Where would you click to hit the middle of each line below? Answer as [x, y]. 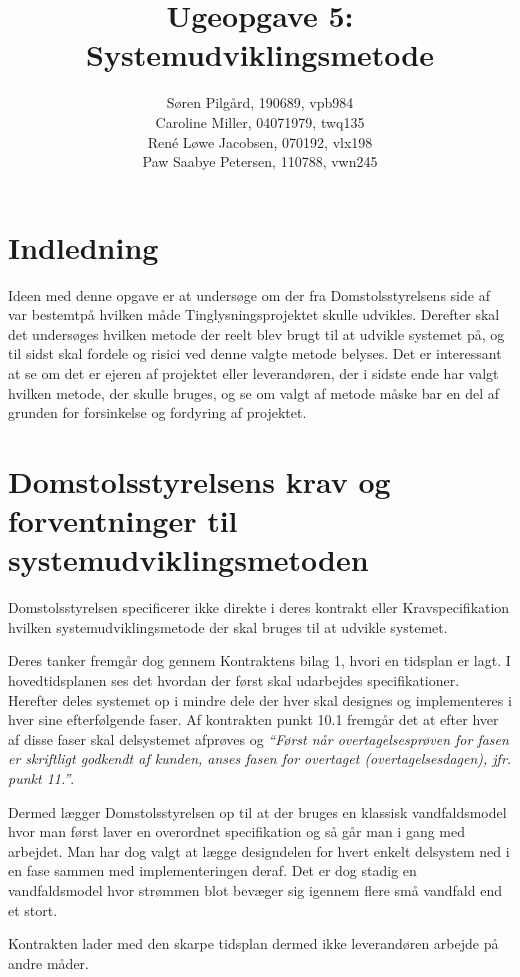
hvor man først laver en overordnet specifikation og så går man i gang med [237, 831]
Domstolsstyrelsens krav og [199, 480]
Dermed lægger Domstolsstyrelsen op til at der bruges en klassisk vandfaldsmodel [257, 811]
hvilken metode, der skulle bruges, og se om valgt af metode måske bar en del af [254, 392]
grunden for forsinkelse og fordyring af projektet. [157, 412]
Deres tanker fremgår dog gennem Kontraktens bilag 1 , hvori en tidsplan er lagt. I [259, 660]
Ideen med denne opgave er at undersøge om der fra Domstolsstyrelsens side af [249, 294]
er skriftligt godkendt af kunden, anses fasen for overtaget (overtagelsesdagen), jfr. [260, 758]
